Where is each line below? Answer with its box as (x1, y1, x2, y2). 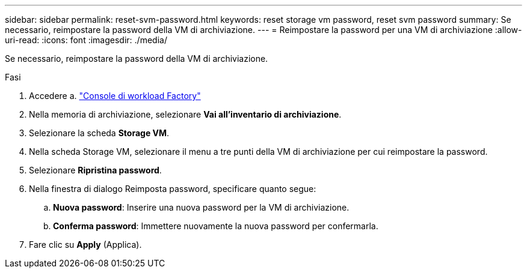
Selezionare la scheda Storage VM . (29, 128, 170, 138)
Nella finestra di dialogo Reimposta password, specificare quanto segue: (29, 184, 316, 194)
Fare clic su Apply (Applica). (29, 239, 142, 250)
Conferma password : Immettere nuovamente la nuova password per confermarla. (53, 221, 378, 231)
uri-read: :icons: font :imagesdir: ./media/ (5, 35, 167, 45)
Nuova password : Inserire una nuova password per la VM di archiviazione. (53, 202, 350, 212)
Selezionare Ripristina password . (29, 165, 162, 175)
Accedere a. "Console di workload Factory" (29, 91, 201, 101)
